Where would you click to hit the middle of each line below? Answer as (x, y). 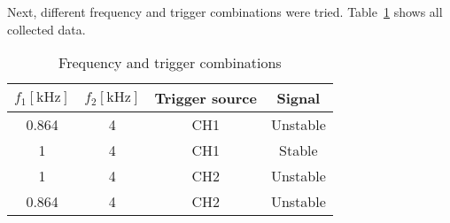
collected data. (47, 29)
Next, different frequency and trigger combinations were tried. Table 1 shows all (225, 12)
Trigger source (206, 98)
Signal (299, 98)
